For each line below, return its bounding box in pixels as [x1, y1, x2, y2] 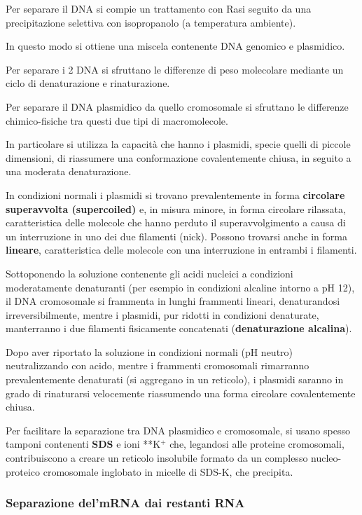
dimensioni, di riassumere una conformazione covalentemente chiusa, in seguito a [6, 150, 351, 165]
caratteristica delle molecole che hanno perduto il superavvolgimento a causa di [6, 215, 346, 230]
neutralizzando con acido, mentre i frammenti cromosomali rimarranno [6, 358, 309, 373]
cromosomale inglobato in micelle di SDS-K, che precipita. [43, 464, 293, 479]
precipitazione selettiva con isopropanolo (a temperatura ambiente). [6, 15, 296, 29]
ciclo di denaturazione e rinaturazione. [6, 76, 170, 90]
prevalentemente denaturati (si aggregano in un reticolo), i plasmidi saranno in [6, 372, 344, 387]
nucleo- [311, 451, 342, 465]
